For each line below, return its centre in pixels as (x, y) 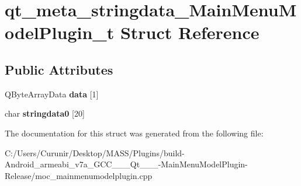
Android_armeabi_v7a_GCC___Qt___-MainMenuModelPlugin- (126, 164)
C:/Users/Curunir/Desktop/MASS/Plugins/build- (95, 152)
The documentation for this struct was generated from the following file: (134, 133)
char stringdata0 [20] (45, 113)
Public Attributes (59, 69)
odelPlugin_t (60, 32)
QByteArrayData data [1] (52, 94)
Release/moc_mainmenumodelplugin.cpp (79, 175)
